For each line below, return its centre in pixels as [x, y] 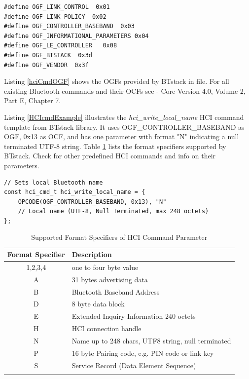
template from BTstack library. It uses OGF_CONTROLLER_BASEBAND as [124, 127]
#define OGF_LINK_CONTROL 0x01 [57, 7]
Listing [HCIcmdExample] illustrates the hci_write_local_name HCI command [124, 117]
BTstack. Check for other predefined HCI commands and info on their [110, 156]
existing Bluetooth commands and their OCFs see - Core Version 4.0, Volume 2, [125, 91]
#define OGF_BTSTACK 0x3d [48, 55]
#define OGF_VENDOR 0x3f [46, 65]
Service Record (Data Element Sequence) [134, 365]
